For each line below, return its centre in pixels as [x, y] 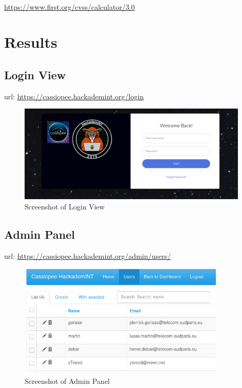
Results [31, 42]
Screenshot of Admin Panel [67, 381]
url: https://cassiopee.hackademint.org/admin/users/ [88, 255]
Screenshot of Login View [65, 207]
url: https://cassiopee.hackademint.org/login [74, 96]
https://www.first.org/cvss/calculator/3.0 [69, 6]
